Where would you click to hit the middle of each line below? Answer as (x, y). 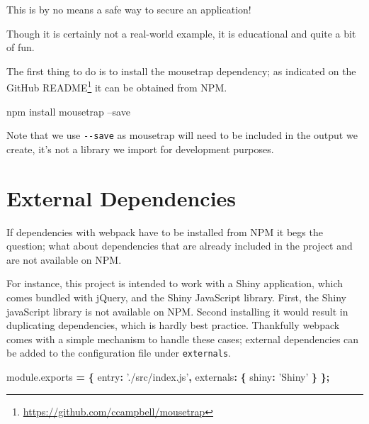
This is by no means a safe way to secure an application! (129, 9)
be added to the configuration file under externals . (119, 353)
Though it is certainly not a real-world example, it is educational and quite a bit (181, 33)
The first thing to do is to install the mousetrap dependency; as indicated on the (181, 71)
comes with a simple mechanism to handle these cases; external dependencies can (183, 339)
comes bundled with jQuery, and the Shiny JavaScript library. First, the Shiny (176, 297)
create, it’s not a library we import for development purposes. (140, 149)
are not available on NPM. (64, 259)
